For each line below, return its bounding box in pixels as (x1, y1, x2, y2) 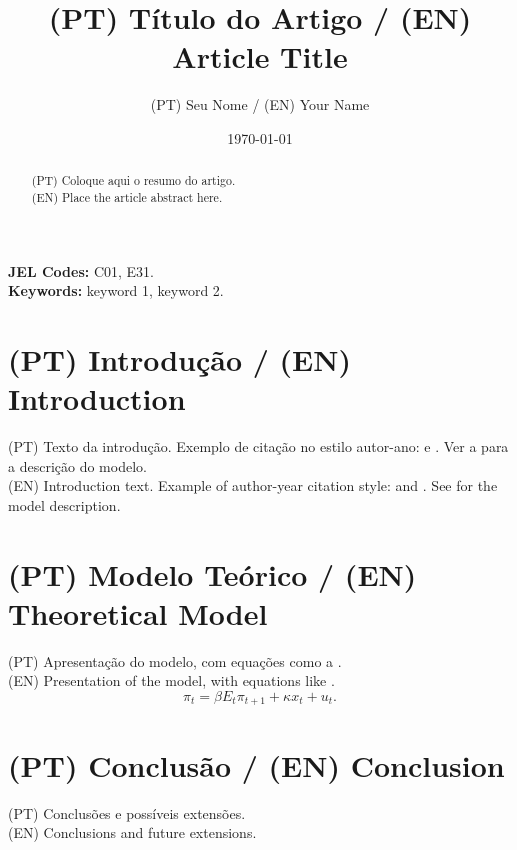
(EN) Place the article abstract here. (31, 188, 223, 205)
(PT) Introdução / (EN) (8, 338, 351, 379)
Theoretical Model (8, 592, 268, 633)
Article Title (172, 36, 348, 77)
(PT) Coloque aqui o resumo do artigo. (31, 172, 236, 189)
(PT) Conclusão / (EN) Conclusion (8, 744, 505, 785)
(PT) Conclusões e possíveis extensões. (8, 802, 246, 823)
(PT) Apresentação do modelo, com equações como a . (8, 650, 342, 671)
